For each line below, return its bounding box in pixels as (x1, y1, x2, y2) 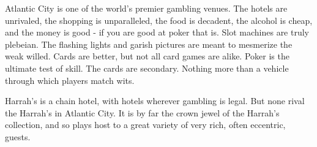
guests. (5, 130, 31, 143)
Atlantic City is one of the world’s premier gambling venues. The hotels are (5, 2, 288, 14)
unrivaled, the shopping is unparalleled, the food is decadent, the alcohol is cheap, (5, 13, 313, 26)
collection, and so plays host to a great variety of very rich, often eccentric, (5, 118, 286, 131)
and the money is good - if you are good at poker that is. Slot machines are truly (5, 26, 309, 39)
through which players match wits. (5, 73, 135, 86)
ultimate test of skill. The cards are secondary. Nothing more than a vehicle (5, 61, 289, 74)
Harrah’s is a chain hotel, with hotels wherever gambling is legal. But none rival (5, 94, 305, 107)
